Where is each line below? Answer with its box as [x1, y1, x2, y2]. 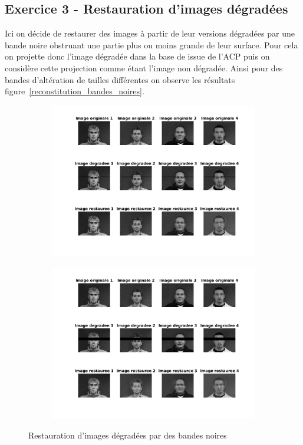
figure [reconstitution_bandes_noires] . [5, 85, 144, 97]
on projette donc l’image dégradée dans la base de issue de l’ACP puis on [5, 50, 270, 62]
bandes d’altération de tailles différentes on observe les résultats [5, 73, 235, 85]
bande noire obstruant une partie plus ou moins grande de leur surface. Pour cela [5, 38, 298, 51]
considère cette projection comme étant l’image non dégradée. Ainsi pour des [5, 61, 283, 74]
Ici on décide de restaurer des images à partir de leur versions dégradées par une [5, 27, 295, 39]
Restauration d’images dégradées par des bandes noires [28, 428, 227, 441]
